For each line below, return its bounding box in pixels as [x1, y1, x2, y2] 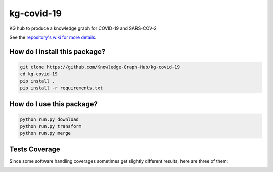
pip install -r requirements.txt [20, 85, 103, 91]
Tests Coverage [9, 145, 60, 153]
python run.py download [20, 116, 79, 122]
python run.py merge [20, 130, 71, 136]
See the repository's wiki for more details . [9, 34, 97, 40]
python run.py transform [20, 124, 82, 129]
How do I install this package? [9, 47, 106, 56]
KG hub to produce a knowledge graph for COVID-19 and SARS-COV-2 [9, 25, 157, 31]
